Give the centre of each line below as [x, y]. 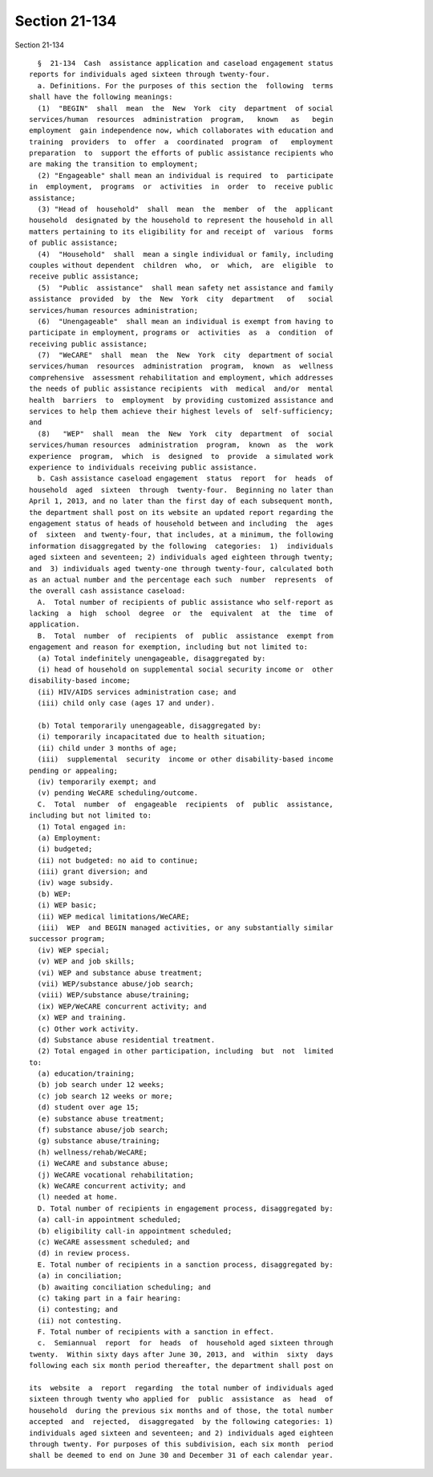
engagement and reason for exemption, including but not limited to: [169, 647]
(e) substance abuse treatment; [101, 1118]
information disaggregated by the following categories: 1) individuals [181, 546]
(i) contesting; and [78, 1309]
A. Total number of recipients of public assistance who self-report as [185, 602]
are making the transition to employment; [114, 164]
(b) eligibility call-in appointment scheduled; [135, 1231]
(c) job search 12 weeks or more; [105, 1096]
